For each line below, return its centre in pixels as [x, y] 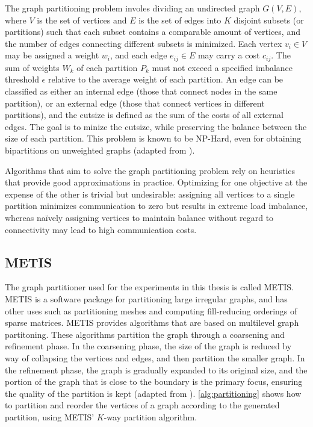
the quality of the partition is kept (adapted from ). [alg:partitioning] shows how [153, 393]
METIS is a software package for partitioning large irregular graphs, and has [146, 298]
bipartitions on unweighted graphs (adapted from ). [100, 150]
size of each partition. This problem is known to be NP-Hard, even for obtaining [153, 138]
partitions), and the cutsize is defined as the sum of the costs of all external [144, 115]
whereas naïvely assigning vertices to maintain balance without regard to [139, 217]
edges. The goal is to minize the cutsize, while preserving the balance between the [156, 126]
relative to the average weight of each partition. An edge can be [166, 79]
